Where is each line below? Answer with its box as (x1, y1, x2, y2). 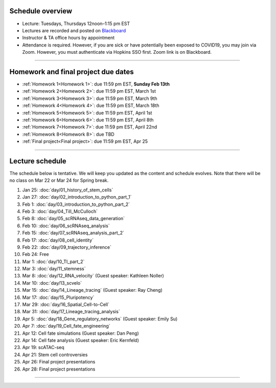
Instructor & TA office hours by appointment (22, 35, 115, 41)
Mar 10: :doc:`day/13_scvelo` (22, 279, 82, 286)
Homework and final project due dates (9, 67, 134, 76)
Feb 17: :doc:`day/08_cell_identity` (22, 237, 94, 243)
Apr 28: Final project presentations (22, 366, 96, 372)
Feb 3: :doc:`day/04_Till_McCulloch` (22, 208, 98, 214)
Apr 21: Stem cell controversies (22, 351, 88, 358)
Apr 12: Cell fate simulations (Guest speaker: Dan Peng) (22, 330, 139, 336)
